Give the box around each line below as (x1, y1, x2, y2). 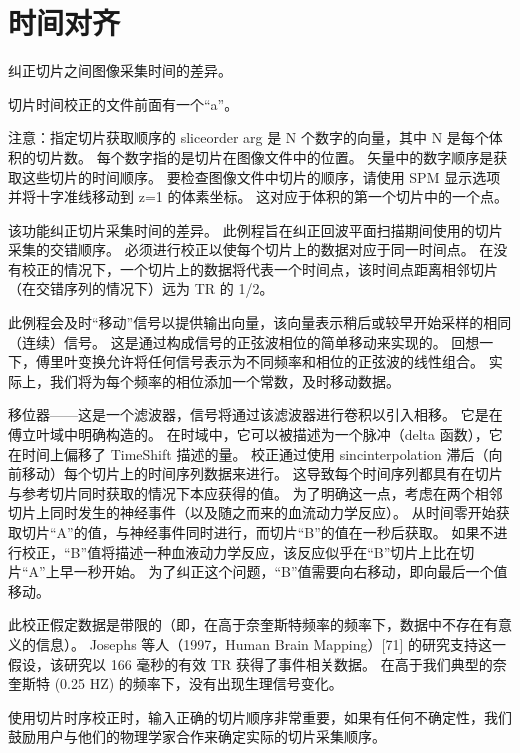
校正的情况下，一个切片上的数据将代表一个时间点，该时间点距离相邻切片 (21, 258, 498, 279)
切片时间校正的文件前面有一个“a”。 (8, 93, 239, 114)
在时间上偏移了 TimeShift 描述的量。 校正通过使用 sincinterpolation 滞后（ (8, 443, 489, 464)
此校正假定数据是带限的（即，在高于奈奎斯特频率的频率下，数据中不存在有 (8, 614, 498, 635)
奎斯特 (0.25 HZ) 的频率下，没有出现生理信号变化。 (8, 673, 343, 694)
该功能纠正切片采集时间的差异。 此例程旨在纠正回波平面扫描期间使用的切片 (8, 219, 503, 240)
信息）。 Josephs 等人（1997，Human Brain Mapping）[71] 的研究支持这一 (35, 633, 506, 654)
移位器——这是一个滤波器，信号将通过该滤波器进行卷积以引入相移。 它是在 (8, 404, 503, 425)
